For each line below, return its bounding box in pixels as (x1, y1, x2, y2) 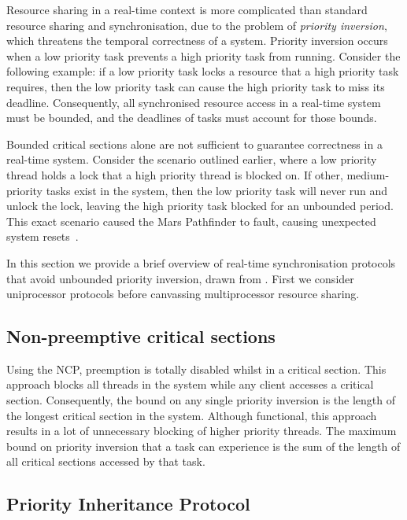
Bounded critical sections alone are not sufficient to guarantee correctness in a (6, 135, 383, 152)
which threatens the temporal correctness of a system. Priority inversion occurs (6, 32, 388, 49)
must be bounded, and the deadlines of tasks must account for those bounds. (6, 109, 377, 126)
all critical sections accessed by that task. (6, 453, 205, 470)
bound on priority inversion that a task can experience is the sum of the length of (6, 437, 401, 454)
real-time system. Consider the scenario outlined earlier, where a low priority (6, 151, 377, 168)
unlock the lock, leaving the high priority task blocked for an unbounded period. (6, 197, 394, 214)
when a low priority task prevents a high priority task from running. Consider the (6, 47, 401, 64)
